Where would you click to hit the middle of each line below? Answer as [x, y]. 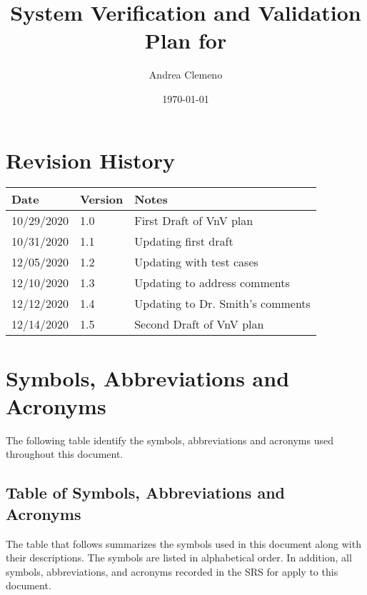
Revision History [90, 160]
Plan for [186, 40]
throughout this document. [65, 454]
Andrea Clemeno [186, 75]
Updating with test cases [196, 262]
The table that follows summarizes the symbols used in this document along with [183, 543]
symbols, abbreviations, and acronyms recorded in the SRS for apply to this [172, 571]
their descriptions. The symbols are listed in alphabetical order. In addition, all [179, 557]
